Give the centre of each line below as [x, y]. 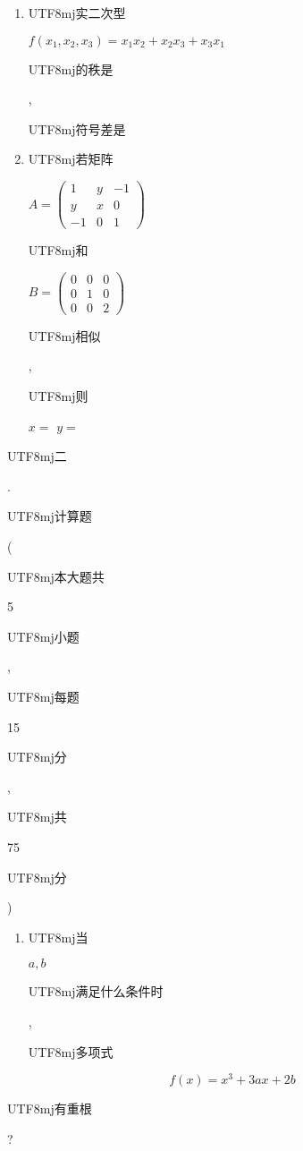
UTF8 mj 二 [37, 456]
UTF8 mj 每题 [43, 696]
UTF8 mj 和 [58, 250]
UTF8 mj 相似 [64, 335]
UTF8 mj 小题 [43, 636]
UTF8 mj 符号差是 [77, 128]
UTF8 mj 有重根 [50, 1108]
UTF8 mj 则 [58, 396]
